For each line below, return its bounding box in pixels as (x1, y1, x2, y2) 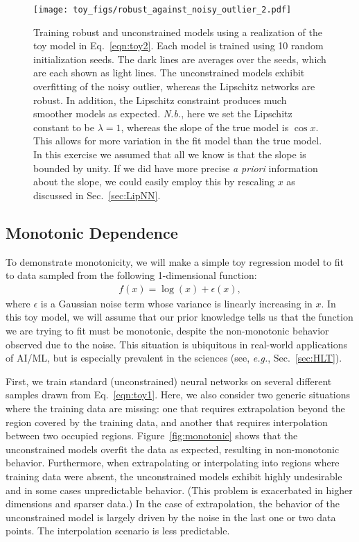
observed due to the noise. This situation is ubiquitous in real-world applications (6, 337, 348, 351)
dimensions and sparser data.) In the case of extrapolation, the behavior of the (6, 496, 340, 511)
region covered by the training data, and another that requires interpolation (6, 414, 328, 429)
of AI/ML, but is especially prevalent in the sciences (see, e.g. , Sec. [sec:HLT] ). (6, 350, 342, 365)
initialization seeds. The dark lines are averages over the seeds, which (33, 51, 326, 66)
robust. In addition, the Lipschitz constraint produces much (33, 92, 287, 107)
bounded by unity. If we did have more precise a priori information (33, 160, 318, 175)
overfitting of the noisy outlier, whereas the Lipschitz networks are (33, 79, 315, 94)
